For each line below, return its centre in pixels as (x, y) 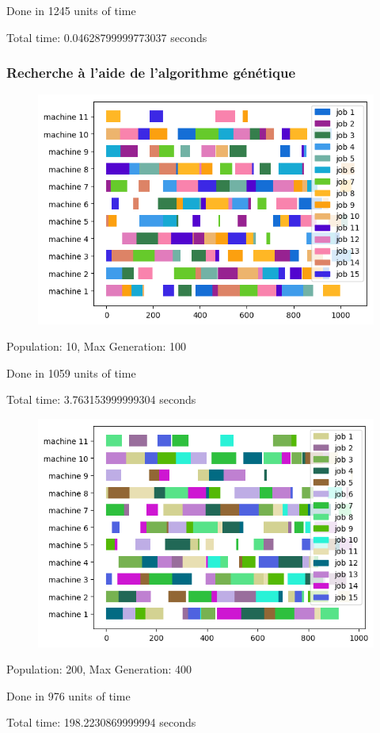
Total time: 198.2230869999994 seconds (101, 722)
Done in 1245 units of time (71, 10)
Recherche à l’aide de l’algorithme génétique (151, 73)
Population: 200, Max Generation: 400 (99, 669)
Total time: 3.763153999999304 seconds (101, 399)
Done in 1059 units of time (71, 372)
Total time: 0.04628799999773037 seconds (107, 37)
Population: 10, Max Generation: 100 (97, 346)
